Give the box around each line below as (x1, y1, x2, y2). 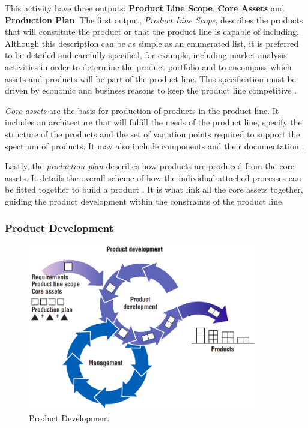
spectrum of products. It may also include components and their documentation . (5, 139, 304, 152)
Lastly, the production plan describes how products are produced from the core (5, 160, 295, 172)
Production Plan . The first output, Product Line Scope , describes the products (5, 13, 303, 26)
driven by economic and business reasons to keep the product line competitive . (5, 84, 297, 97)
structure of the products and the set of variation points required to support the (5, 127, 300, 140)
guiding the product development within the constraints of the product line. (5, 194, 285, 207)
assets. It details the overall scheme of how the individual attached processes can (5, 171, 301, 184)
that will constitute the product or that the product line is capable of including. (5, 25, 299, 38)
